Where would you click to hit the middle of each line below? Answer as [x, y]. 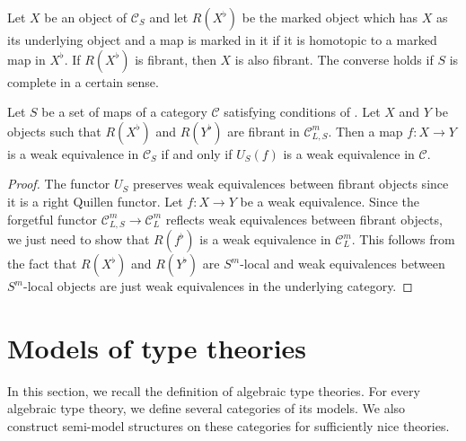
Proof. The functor [59, 184]
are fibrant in [264, 131]
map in [26, 59]
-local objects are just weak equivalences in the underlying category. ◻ [218, 286]
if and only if [197, 153]
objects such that [54, 131]
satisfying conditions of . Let [302, 112]
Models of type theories [157, 347]
